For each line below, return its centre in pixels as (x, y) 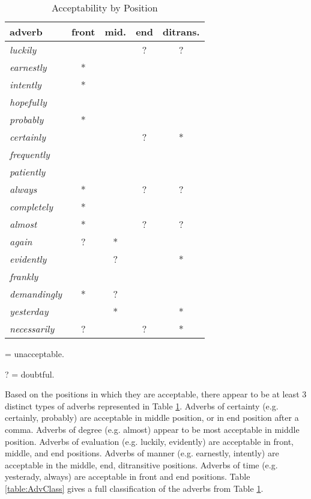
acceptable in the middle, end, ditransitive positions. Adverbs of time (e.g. (141, 464)
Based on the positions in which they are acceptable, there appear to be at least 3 (156, 394)
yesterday (29, 311)
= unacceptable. (35, 354)
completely (31, 207)
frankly (24, 276)
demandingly (36, 294)
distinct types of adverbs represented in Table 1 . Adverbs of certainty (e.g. (142, 406)
